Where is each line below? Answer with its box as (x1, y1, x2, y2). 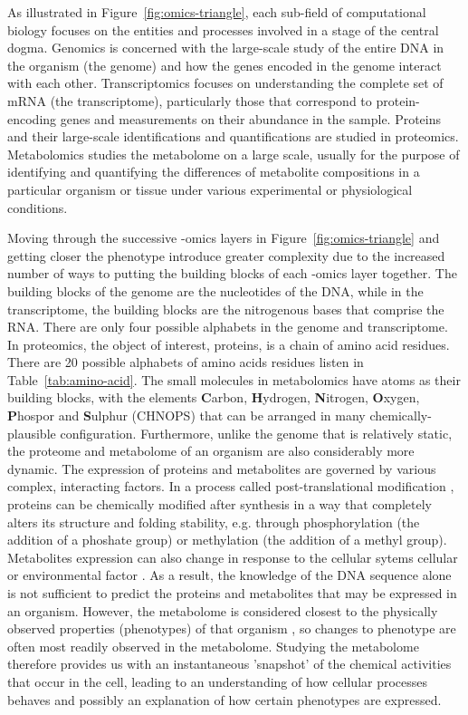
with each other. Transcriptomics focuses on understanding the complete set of (7, 73, 444, 92)
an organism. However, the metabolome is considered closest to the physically (7, 601, 438, 620)
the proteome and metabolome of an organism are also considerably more (7, 441, 415, 460)
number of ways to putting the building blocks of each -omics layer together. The (7, 264, 457, 283)
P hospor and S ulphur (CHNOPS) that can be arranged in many (7, 406, 366, 425)
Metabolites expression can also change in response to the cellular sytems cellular (7, 547, 458, 566)
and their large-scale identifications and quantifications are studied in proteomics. (7, 127, 459, 146)
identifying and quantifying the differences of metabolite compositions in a (7, 162, 420, 181)
